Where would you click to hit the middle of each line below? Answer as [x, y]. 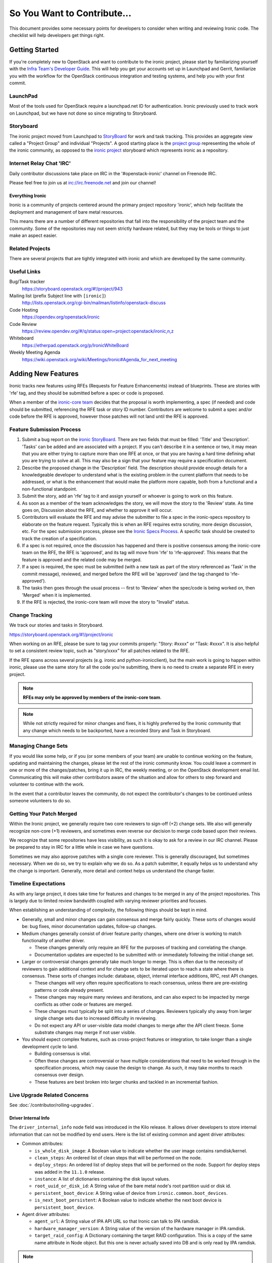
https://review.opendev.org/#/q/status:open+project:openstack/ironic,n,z [98, 331]
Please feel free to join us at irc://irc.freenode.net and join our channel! [83, 183]
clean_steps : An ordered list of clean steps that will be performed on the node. [118, 1157]
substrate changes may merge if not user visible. [85, 1033]
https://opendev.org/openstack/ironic [61, 317]
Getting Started [34, 50]
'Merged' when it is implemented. [57, 595]
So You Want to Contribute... [71, 13]
